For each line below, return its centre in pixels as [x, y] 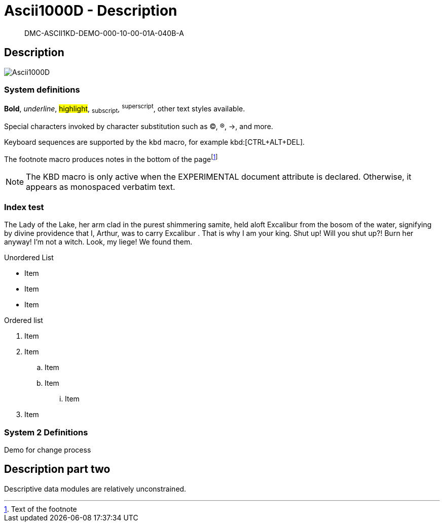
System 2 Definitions [46, 432]
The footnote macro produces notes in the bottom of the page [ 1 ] [111, 158]
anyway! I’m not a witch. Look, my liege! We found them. [98, 242]
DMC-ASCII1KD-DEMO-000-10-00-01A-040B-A [104, 33]
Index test [24, 207]
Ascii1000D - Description [91, 11]
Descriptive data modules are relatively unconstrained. [95, 489]
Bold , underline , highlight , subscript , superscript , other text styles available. [125, 109]
